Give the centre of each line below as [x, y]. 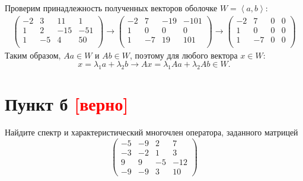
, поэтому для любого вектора [184, 55]
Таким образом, [33, 55]
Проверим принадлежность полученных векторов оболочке [111, 8]
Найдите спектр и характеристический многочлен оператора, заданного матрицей [151, 132]
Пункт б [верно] [67, 104]
